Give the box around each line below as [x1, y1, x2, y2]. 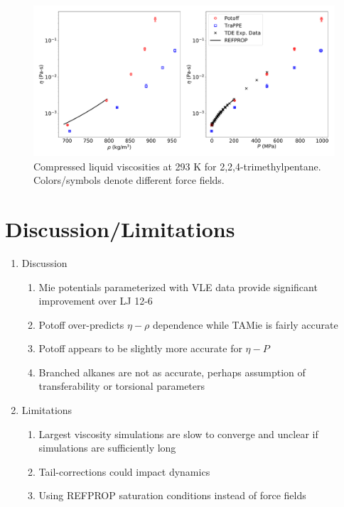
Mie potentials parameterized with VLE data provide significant [38, 279, 318, 294]
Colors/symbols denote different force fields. [33, 173, 225, 187]
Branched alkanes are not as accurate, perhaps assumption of [38, 364, 306, 379]
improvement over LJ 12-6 [38, 293, 153, 308]
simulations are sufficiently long [38, 440, 176, 455]
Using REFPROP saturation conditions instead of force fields [38, 488, 306, 503]
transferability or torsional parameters [38, 378, 205, 393]
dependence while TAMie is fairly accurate [152, 317, 338, 332]
